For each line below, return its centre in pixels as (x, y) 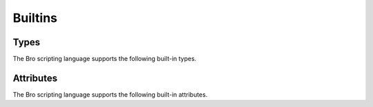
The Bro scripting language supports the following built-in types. (105, 59)
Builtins (35, 18)
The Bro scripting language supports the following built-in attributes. (110, 94)
